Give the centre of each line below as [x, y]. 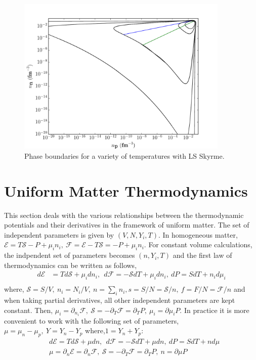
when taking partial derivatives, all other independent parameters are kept [120, 300]
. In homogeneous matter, [198, 234]
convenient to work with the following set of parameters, [92, 320]
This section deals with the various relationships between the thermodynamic [124, 215]
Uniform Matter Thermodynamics [126, 190]
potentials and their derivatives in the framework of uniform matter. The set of [127, 225]
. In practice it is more [215, 310]
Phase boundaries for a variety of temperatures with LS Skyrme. [124, 155]
